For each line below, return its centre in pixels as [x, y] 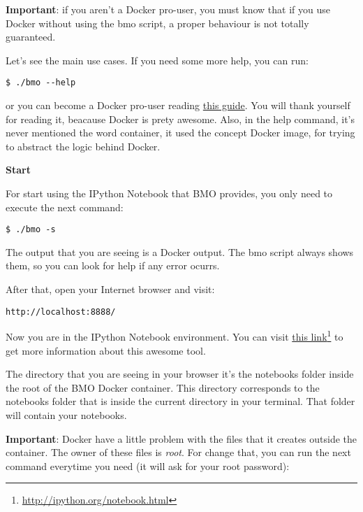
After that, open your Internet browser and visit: [110, 289]
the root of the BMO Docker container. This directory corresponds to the [163, 387]
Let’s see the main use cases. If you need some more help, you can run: [157, 60]
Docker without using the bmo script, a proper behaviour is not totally [157, 23]
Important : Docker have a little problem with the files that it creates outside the [181, 438]
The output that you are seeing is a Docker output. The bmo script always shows [180, 251]
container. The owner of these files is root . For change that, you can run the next [178, 452]
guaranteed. [31, 37]
